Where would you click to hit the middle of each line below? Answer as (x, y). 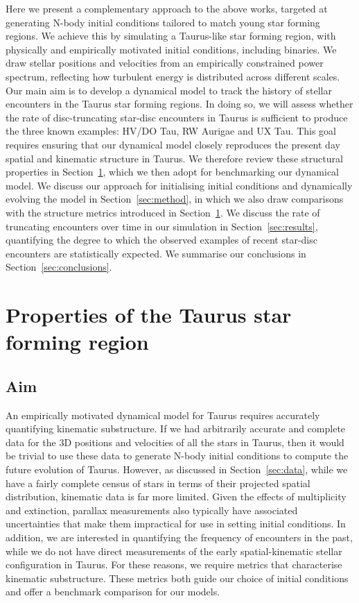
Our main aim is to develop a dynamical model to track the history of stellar (169, 90)
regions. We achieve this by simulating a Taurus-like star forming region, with (171, 36)
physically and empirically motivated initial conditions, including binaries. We (171, 49)
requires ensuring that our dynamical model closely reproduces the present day (173, 144)
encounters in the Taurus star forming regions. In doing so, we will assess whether (179, 104)
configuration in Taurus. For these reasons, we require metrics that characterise (174, 564)
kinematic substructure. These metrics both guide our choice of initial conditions (177, 578)
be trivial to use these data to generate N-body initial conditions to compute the (177, 456)
